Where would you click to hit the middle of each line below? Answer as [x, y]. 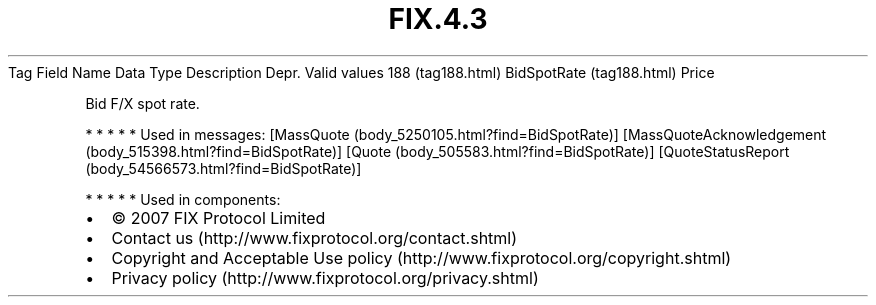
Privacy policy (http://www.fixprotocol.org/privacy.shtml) [325, 277]
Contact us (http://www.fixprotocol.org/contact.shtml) [314, 237]
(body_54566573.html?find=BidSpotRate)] [223, 168]
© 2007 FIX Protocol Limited [218, 217]
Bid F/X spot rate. [142, 103]
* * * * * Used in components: [183, 199]
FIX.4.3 [438, 19]
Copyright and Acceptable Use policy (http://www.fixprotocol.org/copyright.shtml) [421, 257]
